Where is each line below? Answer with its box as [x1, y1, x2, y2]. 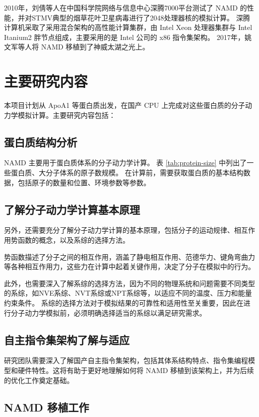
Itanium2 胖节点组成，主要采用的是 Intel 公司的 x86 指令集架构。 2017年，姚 [4, 31, 252, 42]
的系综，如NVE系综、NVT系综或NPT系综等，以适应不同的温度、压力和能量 [4, 288, 252, 298]
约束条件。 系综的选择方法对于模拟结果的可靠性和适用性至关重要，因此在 [4, 298, 244, 308]
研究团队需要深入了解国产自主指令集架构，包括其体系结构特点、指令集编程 [4, 355, 248, 366]
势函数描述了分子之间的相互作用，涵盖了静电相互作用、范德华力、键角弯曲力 [4, 251, 255, 262]
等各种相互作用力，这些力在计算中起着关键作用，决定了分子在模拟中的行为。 [4, 261, 255, 272]
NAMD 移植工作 [4, 399, 89, 415]
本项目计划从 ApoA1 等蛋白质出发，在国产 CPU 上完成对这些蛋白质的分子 [4, 100, 245, 110]
